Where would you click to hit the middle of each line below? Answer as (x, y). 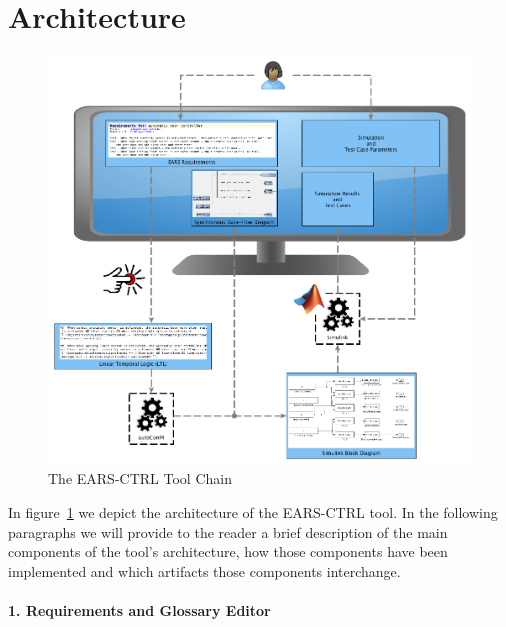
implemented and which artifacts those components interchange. (204, 570)
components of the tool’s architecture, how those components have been (228, 551)
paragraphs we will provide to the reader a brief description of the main (228, 531)
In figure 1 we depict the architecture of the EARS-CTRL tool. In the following (253, 512)
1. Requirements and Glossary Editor (139, 609)
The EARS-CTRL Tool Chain (140, 478)
